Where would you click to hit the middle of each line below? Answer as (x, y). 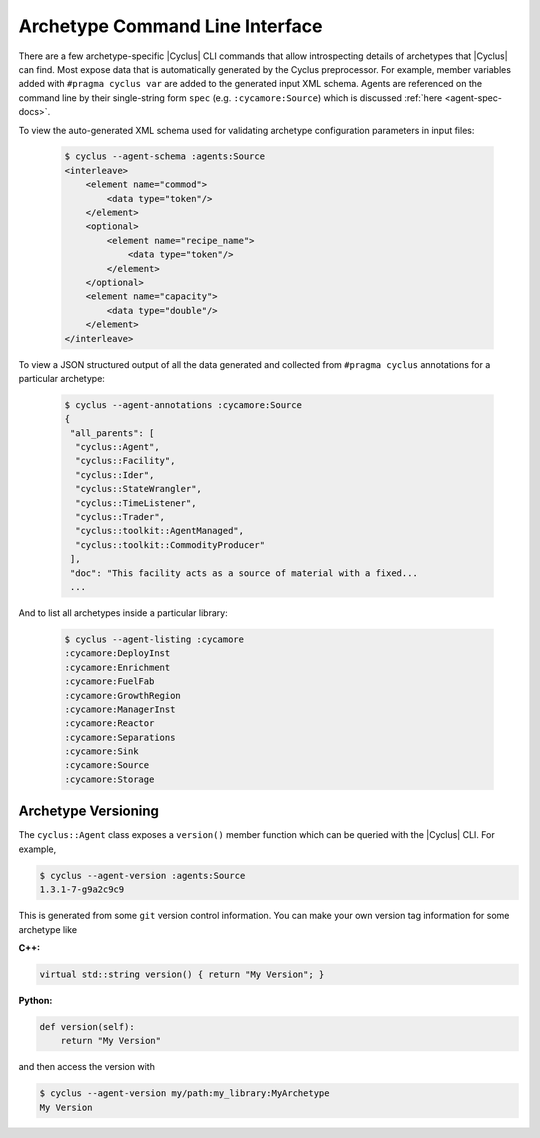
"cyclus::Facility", (125, 461)
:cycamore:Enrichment (117, 667)
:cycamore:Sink (101, 751)
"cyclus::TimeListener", (136, 503)
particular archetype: (61, 378)
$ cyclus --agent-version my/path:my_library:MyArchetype (184, 1093)
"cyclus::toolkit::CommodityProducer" (170, 544)
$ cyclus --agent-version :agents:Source (142, 875)
